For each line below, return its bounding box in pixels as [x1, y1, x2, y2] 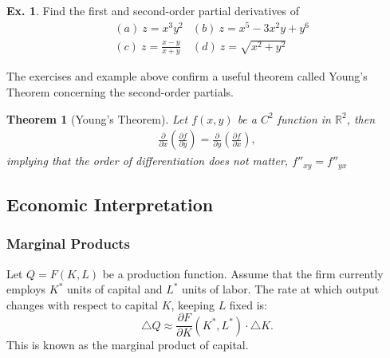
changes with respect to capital [6, 296, 158, 313]
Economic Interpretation [6, 192, 214, 217]
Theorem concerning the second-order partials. [6, 83, 234, 100]
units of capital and [66, 281, 163, 297]
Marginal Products [6, 234, 131, 254]
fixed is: [229, 296, 267, 313]
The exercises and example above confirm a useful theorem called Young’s [6, 68, 368, 85]
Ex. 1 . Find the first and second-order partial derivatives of [6, 2, 300, 18]
